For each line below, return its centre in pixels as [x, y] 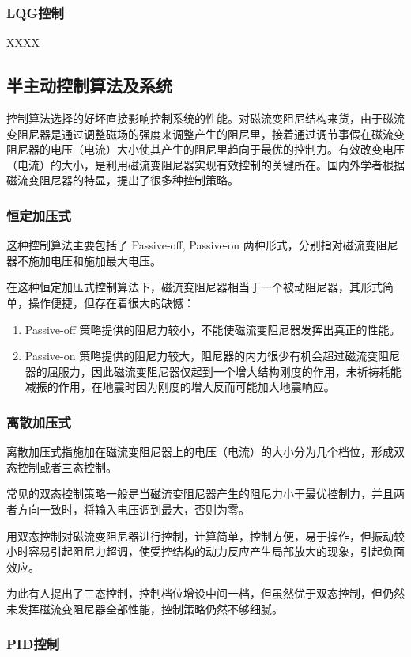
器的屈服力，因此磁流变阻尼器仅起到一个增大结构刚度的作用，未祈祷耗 [207, 371]
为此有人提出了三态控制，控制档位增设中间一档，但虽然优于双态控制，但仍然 [205, 593]
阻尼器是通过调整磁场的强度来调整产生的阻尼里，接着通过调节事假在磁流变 [211, 133]
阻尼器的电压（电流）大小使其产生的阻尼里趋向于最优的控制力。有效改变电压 [205, 149]
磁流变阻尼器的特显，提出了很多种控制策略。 [123, 180]
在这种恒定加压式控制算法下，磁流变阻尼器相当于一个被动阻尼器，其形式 [194, 287]
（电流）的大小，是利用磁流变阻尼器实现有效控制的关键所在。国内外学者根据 [205, 164]
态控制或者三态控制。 [62, 467]
